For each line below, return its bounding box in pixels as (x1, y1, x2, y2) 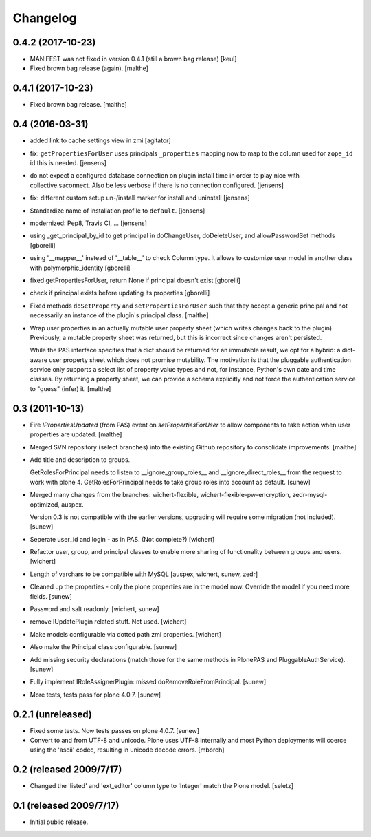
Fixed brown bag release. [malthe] (30, 100, 127, 109)
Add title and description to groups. (30, 455, 131, 464)
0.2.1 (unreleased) (12, 708, 92, 720)
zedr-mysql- (292, 491, 328, 499)
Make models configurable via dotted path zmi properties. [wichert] (30, 630, 222, 638)
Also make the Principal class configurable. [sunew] (30, 643, 177, 651)
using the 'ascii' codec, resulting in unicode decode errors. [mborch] (30, 745, 225, 754)
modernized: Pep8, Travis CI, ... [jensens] (30, 219, 148, 227)
